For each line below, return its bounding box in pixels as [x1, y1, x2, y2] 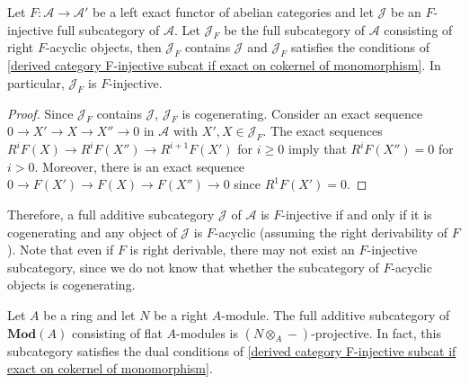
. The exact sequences [262, 121, 383, 140]
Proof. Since [7, 103, 74, 122]
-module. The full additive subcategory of [221, 305, 450, 324]
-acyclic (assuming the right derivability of [214, 222, 448, 241]
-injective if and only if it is [281, 204, 432, 223]
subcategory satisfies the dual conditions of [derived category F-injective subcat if [7, 341, 456, 360]
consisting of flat [71, 323, 163, 342]
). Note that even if [7, 240, 114, 259]
